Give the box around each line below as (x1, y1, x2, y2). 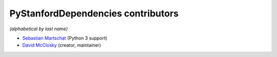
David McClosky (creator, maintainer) (22, 42, 101, 48)
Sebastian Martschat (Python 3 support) (22, 35, 108, 41)
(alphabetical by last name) (9, 26, 68, 32)
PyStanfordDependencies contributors (9, 8, 179, 19)
